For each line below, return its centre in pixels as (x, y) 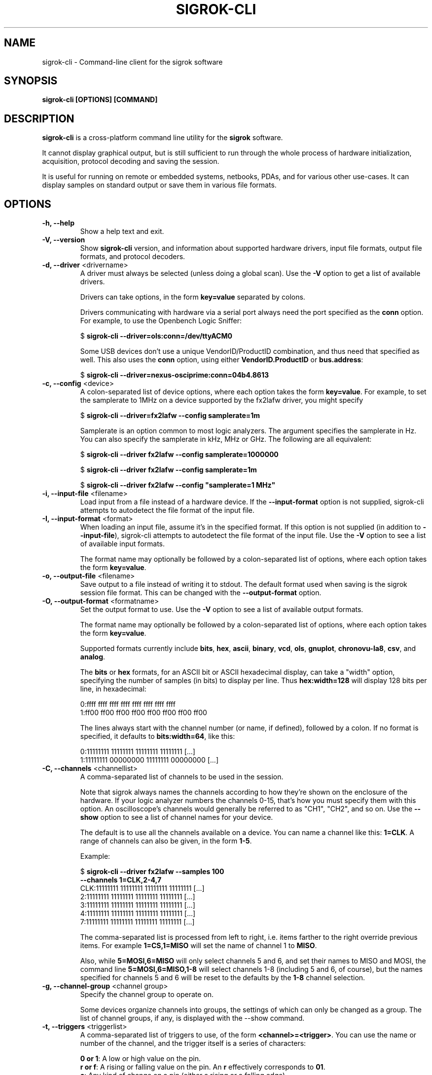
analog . (93, 657)
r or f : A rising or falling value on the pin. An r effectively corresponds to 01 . (203, 1067)
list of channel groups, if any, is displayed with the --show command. (192, 1018)
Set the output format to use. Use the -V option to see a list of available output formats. (222, 610)
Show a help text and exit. (122, 231)
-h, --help (58, 223)
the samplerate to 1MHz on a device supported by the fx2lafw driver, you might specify (222, 400)
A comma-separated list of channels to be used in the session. (182, 777)
